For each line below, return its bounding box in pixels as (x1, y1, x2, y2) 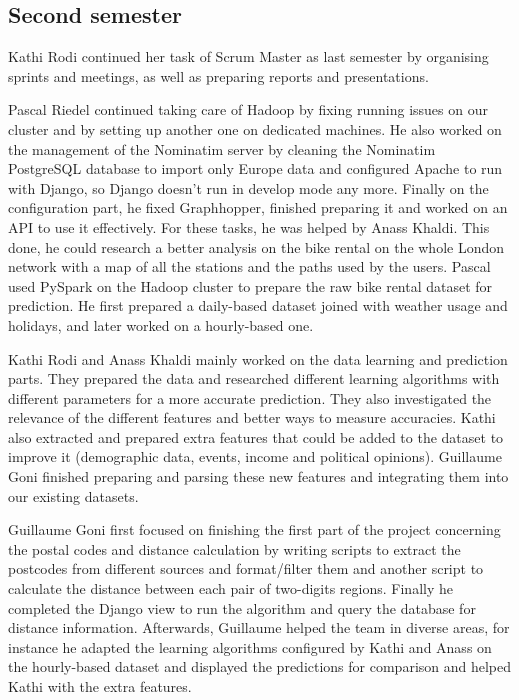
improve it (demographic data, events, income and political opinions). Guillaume (8, 446, 502, 467)
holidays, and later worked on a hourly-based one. (8, 314, 314, 335)
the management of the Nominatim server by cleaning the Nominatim (8, 138, 436, 159)
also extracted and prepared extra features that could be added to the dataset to (8, 426, 504, 447)
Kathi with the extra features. (8, 676, 192, 697)
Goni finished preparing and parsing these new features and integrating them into (8, 466, 509, 487)
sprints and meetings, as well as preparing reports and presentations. (8, 65, 429, 86)
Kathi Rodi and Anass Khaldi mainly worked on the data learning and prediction (8, 348, 508, 369)
